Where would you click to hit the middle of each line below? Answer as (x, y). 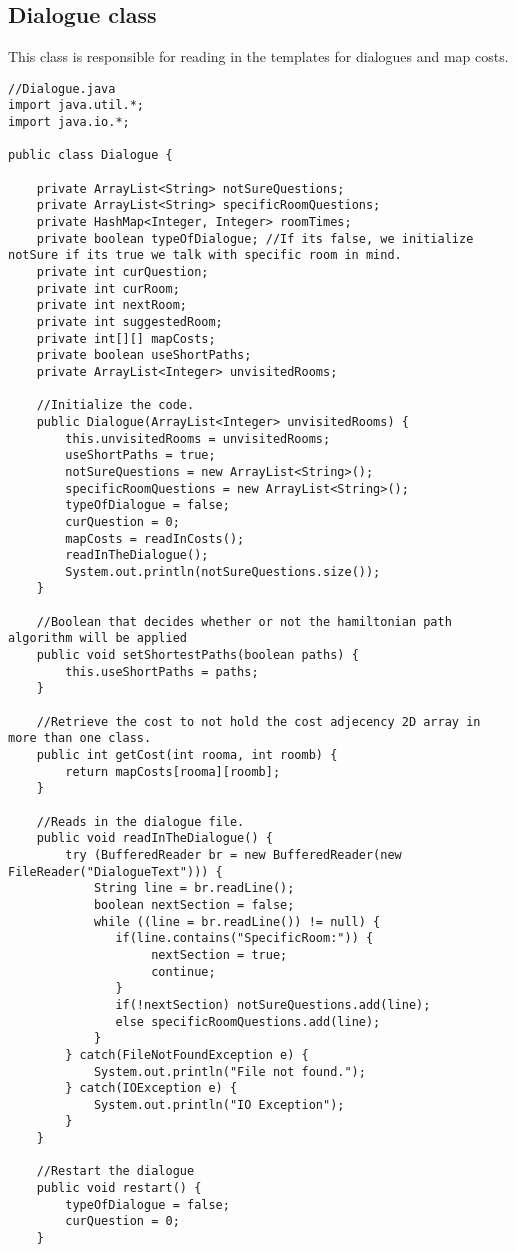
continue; (183, 971)
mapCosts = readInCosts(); (155, 538)
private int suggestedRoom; (129, 321)
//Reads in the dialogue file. (140, 821)
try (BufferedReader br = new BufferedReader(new (233, 854)
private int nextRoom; (111, 305)
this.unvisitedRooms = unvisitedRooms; (198, 438)
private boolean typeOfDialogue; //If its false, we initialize (255, 238)
